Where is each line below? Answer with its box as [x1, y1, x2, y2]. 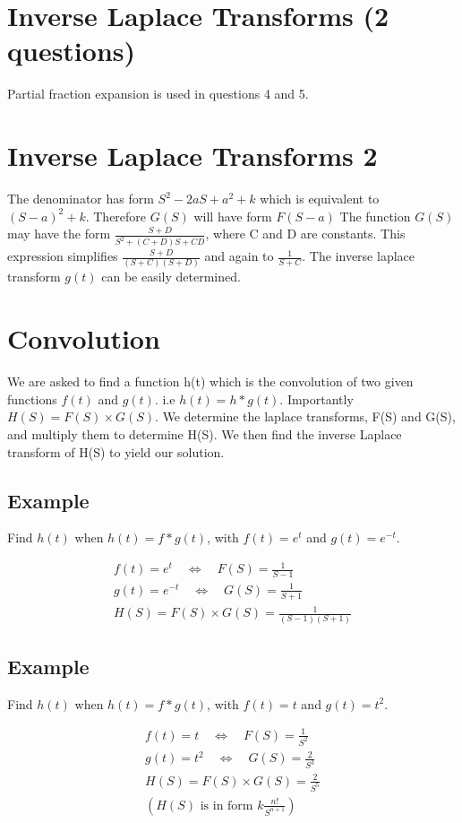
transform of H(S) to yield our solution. [7, 442, 225, 461]
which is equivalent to [260, 189, 380, 208]
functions [7, 389, 57, 408]
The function [339, 206, 411, 225]
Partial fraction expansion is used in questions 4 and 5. [7, 84, 309, 103]
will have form [193, 206, 272, 225]
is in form [200, 799, 253, 812]
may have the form [7, 224, 111, 243]
